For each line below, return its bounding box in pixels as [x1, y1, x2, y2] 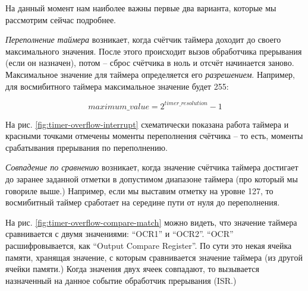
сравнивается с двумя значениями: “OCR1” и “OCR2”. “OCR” [5, 227, 234, 240]
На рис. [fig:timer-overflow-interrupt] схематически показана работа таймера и [5, 118, 289, 130]
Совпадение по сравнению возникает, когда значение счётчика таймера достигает [5, 161, 298, 173]
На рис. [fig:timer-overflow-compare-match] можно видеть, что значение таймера [5, 216, 297, 228]
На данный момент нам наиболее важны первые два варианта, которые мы [5, 2, 276, 14]
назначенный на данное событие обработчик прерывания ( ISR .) [5, 274, 237, 286]
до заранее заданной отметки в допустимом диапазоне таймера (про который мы [5, 173, 298, 185]
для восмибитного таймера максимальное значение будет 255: [5, 80, 229, 92]
